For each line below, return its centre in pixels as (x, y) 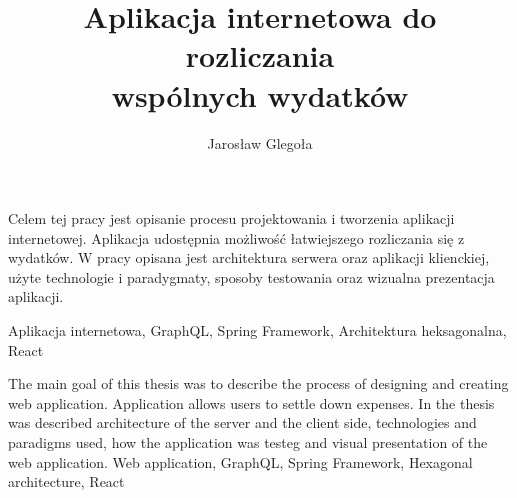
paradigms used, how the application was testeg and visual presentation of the (248, 442)
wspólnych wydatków (260, 94)
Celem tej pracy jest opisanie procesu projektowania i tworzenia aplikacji (231, 218)
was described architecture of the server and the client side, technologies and (242, 422)
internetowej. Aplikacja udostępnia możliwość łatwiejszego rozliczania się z (236, 237)
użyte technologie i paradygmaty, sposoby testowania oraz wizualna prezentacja (251, 276)
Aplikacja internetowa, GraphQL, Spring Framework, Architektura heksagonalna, (257, 330)
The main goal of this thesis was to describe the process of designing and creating (258, 383)
